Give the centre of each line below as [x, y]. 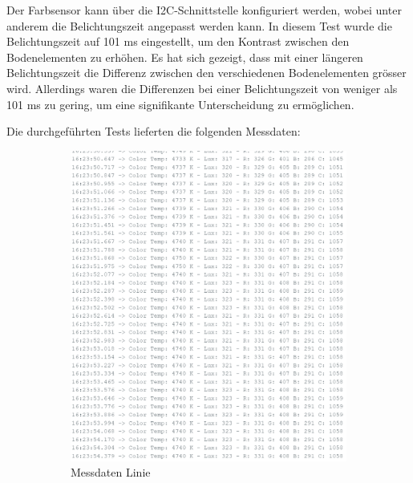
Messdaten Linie [111, 472]
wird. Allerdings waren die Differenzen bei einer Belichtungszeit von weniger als [202, 88]
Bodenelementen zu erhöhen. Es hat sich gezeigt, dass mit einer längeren [185, 57]
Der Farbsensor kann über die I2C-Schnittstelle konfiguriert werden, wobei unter [204, 10]
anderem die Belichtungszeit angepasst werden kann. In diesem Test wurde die [199, 25]
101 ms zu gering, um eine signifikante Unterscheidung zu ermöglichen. [180, 104]
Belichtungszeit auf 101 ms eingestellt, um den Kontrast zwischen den [178, 41]
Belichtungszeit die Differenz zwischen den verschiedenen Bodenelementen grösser [206, 73]
